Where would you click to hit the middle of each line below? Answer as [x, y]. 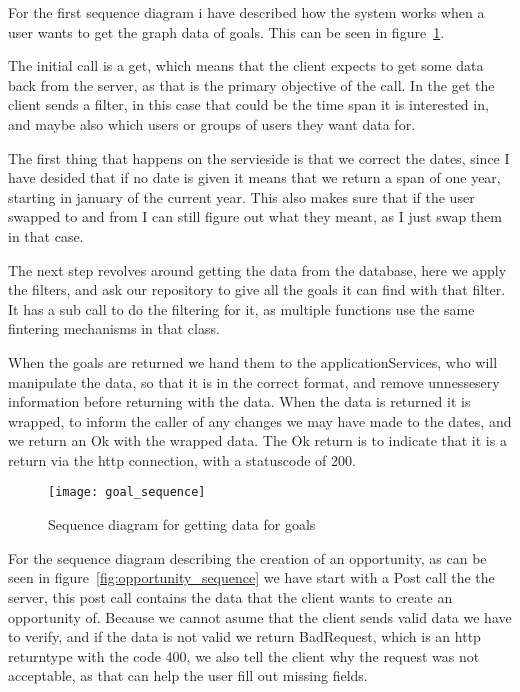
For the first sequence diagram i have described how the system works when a [246, 12]
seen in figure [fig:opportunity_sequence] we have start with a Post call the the [251, 577]
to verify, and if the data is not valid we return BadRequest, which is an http [244, 636]
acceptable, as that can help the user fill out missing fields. [188, 675]
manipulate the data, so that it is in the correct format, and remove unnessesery [254, 381]
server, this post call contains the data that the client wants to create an [230, 596]
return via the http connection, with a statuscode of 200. [182, 459]
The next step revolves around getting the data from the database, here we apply [257, 269]
